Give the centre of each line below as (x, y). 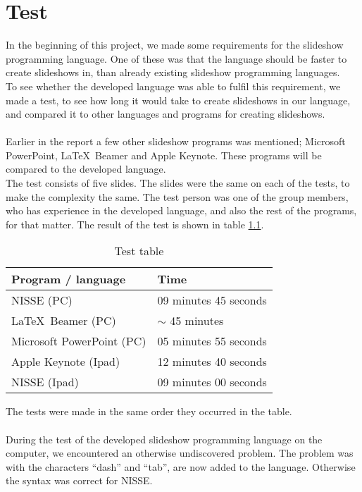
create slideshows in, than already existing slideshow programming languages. (173, 72)
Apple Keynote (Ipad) (66, 362)
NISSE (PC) (42, 300)
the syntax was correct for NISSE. (79, 480)
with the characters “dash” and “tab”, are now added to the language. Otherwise (181, 466)
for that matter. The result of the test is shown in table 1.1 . (135, 224)
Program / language (69, 279)
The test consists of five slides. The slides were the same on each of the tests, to (178, 183)
